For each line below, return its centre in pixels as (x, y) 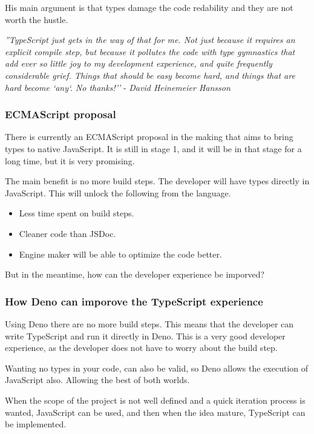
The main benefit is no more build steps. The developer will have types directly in (157, 181)
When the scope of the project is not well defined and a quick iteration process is (155, 400)
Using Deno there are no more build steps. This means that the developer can (149, 323)
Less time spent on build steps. (77, 213)
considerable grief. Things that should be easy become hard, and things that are (150, 75)
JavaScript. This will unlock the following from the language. (118, 192)
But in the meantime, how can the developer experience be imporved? (135, 274)
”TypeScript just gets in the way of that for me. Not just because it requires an (150, 40)
